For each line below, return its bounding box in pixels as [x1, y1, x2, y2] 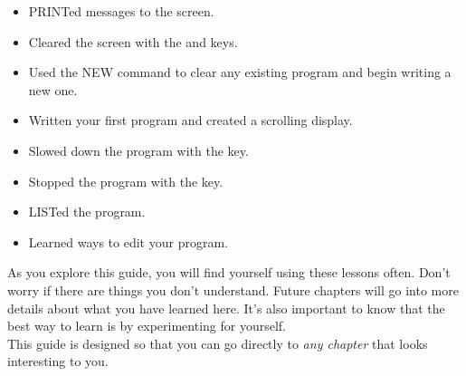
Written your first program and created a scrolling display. [28, 111, 353, 130]
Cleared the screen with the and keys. [28, 32, 238, 51]
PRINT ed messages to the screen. [28, 2, 214, 20]
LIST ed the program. [28, 202, 146, 221]
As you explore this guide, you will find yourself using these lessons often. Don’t [7, 263, 451, 282]
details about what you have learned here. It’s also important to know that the [7, 298, 445, 317]
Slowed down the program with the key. [28, 140, 249, 159]
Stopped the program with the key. [28, 171, 223, 190]
